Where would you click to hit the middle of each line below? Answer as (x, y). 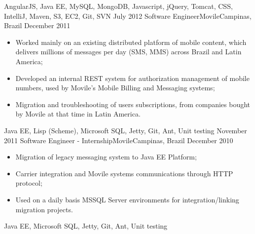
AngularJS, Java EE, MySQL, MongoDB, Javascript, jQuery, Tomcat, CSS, (118, 6)
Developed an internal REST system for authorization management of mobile (132, 78)
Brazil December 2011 (37, 25)
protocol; (29, 183)
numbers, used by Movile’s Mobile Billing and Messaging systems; (115, 88)
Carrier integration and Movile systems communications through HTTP (124, 173)
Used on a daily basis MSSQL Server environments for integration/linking (127, 199)
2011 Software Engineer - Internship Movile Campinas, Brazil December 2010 (119, 140)
